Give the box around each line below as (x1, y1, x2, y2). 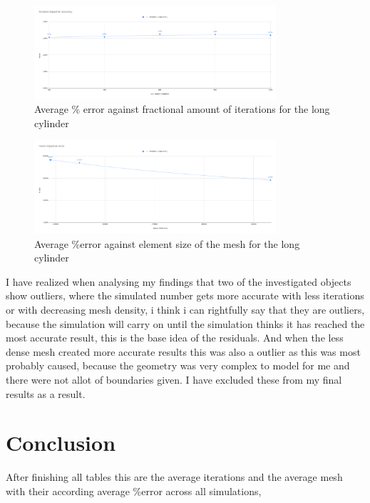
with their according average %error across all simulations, (6, 483, 262, 498)
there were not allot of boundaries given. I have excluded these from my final (6, 372, 342, 387)
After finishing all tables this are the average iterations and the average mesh (6, 469, 343, 484)
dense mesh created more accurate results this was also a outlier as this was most (6, 344, 361, 359)
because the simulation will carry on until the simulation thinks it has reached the (6, 316, 365, 331)
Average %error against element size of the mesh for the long (34, 236, 300, 251)
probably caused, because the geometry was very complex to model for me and (6, 358, 350, 373)
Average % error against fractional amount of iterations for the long (34, 101, 330, 116)
